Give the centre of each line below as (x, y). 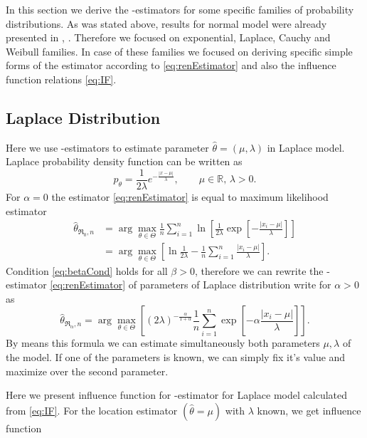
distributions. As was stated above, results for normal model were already (166, 23)
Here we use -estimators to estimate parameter (107, 147)
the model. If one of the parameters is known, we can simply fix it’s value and (176, 357)
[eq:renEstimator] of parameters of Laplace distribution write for (191, 285)
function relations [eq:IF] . (61, 79)
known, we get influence (309, 410)
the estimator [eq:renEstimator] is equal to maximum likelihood (190, 197)
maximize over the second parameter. (87, 371)
